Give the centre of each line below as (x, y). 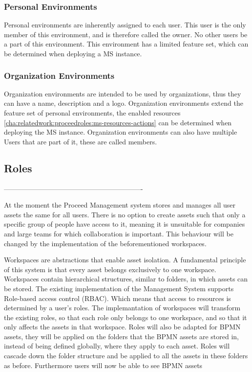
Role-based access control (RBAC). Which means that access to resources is (117, 298)
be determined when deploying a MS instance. (73, 53)
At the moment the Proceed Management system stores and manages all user (120, 205)
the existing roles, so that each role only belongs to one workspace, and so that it (126, 317)
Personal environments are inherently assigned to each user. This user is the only (125, 25)
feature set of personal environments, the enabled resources (92, 113)
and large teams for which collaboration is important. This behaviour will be (119, 233)
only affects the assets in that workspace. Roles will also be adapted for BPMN (122, 327)
